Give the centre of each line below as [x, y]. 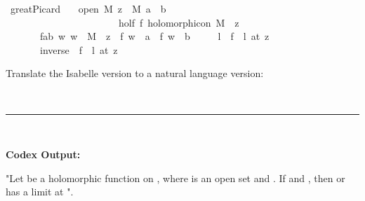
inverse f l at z [79, 49]
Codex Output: [43, 154]
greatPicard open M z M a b [88, 8]
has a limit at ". [40, 192]
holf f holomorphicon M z [179, 22]
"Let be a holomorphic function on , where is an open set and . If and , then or [175, 178]
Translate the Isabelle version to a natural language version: [135, 73]
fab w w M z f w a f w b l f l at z [154, 36]
